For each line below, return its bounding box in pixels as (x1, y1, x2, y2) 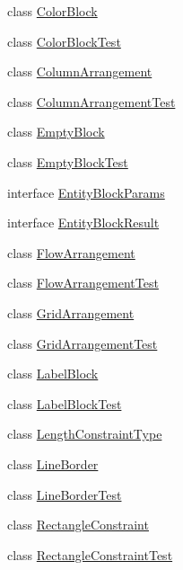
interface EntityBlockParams (7, 183, 165, 201)
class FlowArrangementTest (7, 273, 159, 292)
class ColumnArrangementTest (7, 92, 176, 111)
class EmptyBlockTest (7, 152, 128, 171)
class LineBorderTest (7, 485, 122, 503)
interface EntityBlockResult (7, 213, 160, 232)
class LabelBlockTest (7, 394, 122, 413)
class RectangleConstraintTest (7, 545, 173, 564)
